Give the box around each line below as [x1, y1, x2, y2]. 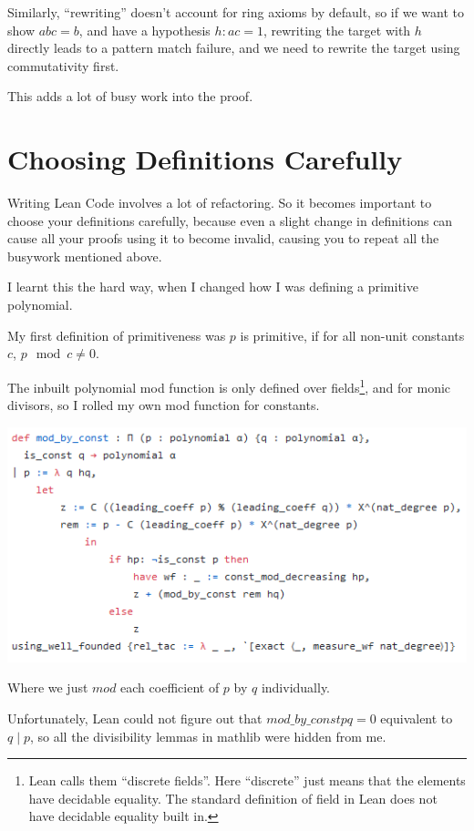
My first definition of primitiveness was [7, 325, 226, 344]
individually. [261, 678, 331, 697]
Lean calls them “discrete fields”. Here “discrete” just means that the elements [28, 771, 466, 790]
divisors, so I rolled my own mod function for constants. [7, 395, 320, 415]
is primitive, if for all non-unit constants [240, 325, 465, 344]
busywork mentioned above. [7, 246, 162, 265]
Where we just [7, 678, 88, 697]
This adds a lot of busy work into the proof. [7, 87, 253, 106]
